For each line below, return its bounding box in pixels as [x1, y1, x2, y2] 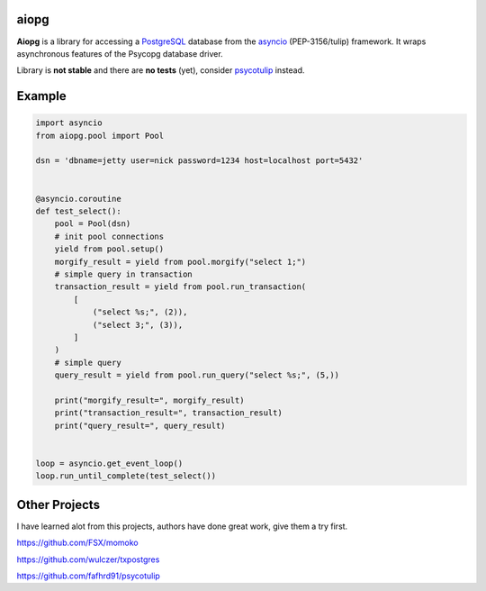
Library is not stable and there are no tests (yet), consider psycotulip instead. [16, 65, 305, 76]
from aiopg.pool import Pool [35, 131, 165, 141]
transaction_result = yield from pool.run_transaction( [54, 282, 307, 292]
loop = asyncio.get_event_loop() [35, 458, 184, 468]
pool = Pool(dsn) [54, 219, 131, 229]
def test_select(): [35, 206, 121, 216]
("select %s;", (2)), [92, 307, 188, 317]
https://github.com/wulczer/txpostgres [16, 554, 160, 565]
